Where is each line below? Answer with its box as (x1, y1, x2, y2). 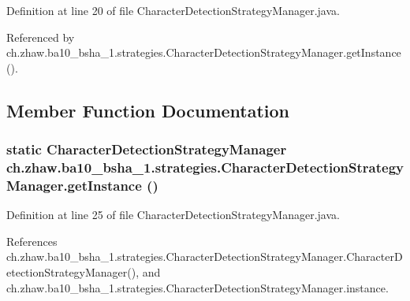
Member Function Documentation (6, 98, 290, 122)
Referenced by (6, 28, 75, 45)
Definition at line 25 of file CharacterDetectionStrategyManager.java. (6, 206, 340, 223)
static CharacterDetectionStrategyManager (6, 139, 287, 159)
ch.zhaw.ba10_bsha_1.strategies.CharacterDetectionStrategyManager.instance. (6, 279, 389, 295)
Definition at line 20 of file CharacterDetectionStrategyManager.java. (6, 2, 340, 18)
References (6, 232, 58, 249)
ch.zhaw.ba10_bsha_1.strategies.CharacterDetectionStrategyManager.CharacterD (6, 248, 403, 265)
